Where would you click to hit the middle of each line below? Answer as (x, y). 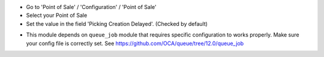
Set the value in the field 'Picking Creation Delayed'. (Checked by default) (117, 23)
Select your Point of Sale (57, 16)
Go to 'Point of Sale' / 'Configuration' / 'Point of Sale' (91, 7)
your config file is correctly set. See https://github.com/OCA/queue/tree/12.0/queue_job (135, 43)
